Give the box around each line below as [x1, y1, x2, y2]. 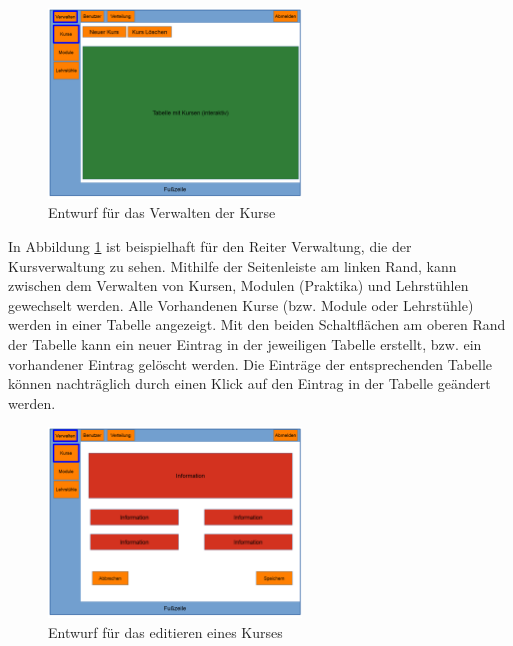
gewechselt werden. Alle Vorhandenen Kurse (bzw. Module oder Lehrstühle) [8, 294, 474, 315]
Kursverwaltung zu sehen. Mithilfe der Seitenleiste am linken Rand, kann [8, 255, 457, 276]
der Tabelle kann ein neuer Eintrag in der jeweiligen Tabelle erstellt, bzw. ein [8, 333, 482, 354]
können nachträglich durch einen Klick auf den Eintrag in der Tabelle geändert [8, 373, 491, 394]
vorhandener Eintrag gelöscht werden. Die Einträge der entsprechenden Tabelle [8, 353, 493, 374]
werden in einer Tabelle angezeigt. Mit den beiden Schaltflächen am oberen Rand [8, 314, 506, 335]
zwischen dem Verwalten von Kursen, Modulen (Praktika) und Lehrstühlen [8, 275, 469, 296]
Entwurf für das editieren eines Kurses [48, 621, 283, 642]
